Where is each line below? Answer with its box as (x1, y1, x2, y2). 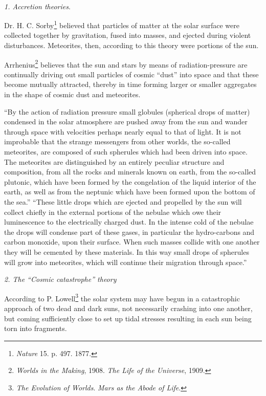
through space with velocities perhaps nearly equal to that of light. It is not (4, 126, 241, 137)
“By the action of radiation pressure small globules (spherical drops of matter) (4, 106, 250, 117)
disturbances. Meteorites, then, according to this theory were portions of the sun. (4, 40, 259, 51)
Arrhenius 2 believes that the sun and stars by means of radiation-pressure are (4, 57, 248, 70)
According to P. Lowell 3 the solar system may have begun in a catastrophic (4, 291, 240, 303)
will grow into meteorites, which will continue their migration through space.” (4, 256, 247, 267)
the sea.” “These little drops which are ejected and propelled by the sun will (4, 196, 242, 207)
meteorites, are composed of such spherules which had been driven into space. (4, 146, 248, 157)
